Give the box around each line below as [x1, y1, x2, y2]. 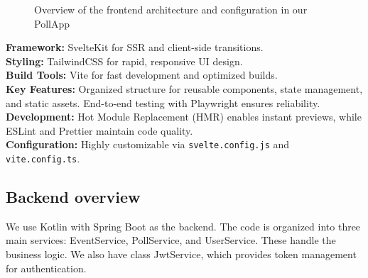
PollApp [34, 16, 70, 30]
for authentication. [6, 260, 87, 275]
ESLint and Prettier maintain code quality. [6, 123, 193, 138]
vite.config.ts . [6, 151, 80, 165]
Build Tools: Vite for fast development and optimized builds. [6, 67, 278, 82]
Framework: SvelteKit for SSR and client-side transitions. [6, 40, 264, 55]
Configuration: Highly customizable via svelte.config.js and [6, 137, 290, 152]
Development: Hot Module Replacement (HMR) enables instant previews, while [6, 109, 362, 124]
